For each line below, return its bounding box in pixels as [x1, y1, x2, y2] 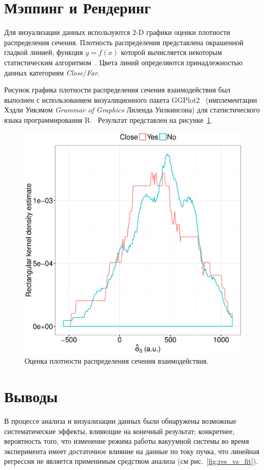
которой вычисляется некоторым [120, 47, 222, 58]
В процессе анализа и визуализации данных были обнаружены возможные [4, 415, 236, 426]
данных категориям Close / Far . [4, 67, 99, 78]
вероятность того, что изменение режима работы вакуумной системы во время [4, 436, 249, 446]
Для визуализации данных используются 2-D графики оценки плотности [4, 27, 231, 37]
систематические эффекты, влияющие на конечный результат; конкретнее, [4, 425, 235, 436]
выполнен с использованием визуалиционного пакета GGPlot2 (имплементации [4, 94, 257, 105]
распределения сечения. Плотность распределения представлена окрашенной [4, 36, 243, 47]
